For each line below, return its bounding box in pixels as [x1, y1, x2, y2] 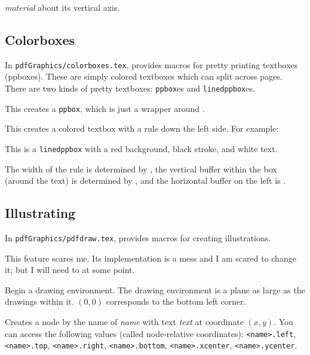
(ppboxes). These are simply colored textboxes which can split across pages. [5, 70, 283, 83]
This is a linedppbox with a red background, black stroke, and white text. [5, 142, 278, 154]
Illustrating [5, 204, 76, 222]
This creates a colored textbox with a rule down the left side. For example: [5, 122, 279, 135]
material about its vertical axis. [5, 1, 120, 13]
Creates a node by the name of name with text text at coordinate [5, 315, 244, 328]
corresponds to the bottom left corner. [106, 295, 246, 308]
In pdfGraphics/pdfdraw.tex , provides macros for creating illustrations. [5, 232, 271, 244]
